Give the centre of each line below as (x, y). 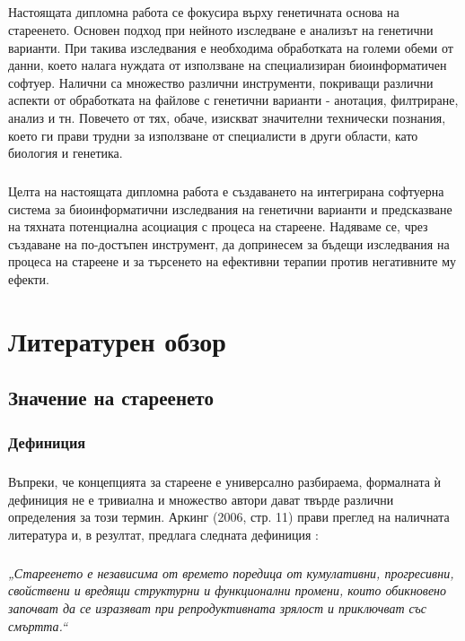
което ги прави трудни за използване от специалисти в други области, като (213, 135)
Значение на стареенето (111, 398)
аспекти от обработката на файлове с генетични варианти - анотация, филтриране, (233, 100)
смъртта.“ (38, 625)
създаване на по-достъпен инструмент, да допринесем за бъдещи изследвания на (229, 243)
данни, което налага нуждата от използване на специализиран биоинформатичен (228, 65)
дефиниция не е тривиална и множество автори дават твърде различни (201, 499)
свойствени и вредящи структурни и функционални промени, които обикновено (228, 590)
